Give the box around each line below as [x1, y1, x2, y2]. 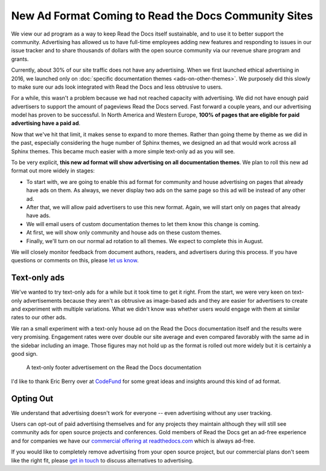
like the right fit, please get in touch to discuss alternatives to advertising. [11, 457, 194, 464]
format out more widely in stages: [11, 167, 95, 174]
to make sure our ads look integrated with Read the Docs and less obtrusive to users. [11, 83, 223, 90]
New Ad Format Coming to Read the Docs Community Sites [11, 9, 313, 22]
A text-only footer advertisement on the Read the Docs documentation [26, 364, 202, 371]
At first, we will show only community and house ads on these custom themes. [26, 229, 222, 236]
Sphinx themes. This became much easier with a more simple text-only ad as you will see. [11, 148, 235, 155]
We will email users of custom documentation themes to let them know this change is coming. [26, 220, 260, 227]
